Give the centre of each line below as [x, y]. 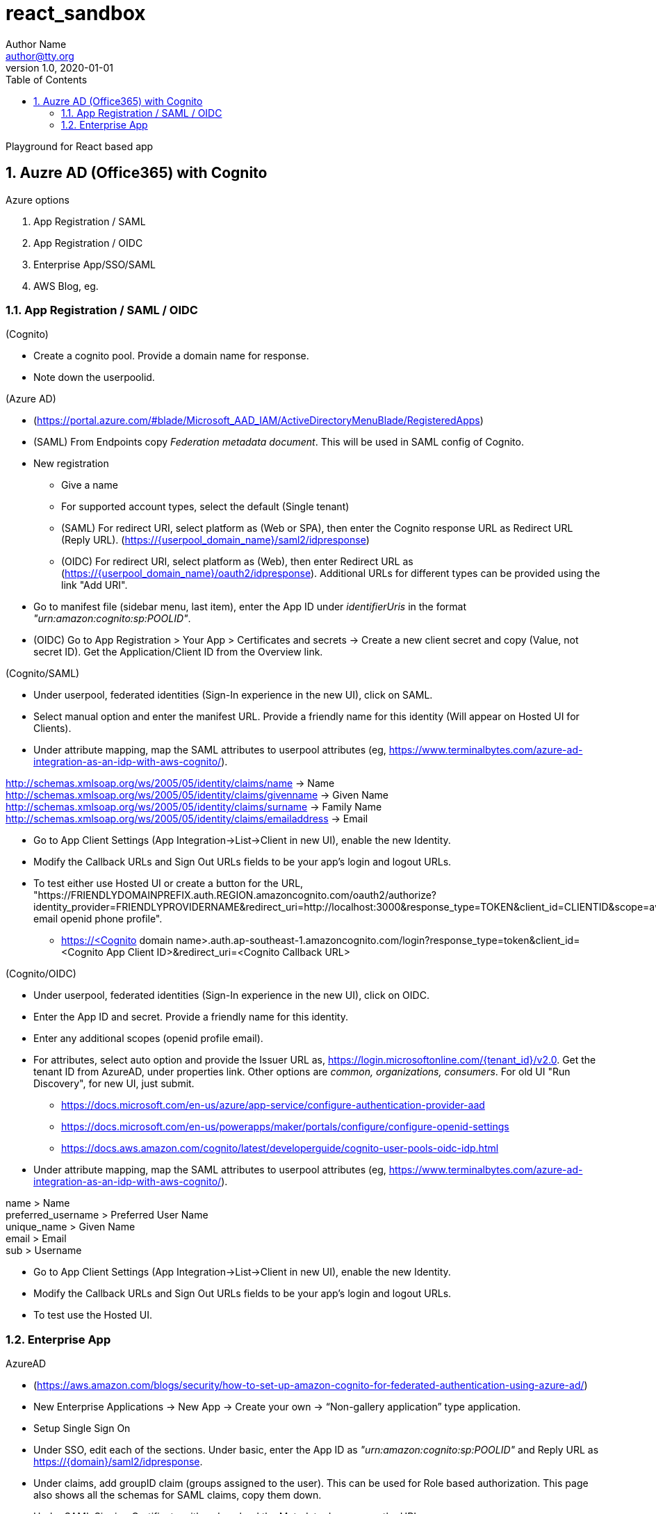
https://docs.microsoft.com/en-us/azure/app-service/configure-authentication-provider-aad [273, 1105]
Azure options [38, 200]
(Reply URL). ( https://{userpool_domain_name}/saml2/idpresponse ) [215, 540]
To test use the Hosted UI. [93, 1315]
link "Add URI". [95, 585]
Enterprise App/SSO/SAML [95, 264]
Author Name [36, 44]
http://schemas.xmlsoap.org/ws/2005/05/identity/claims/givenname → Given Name [197, 795]
